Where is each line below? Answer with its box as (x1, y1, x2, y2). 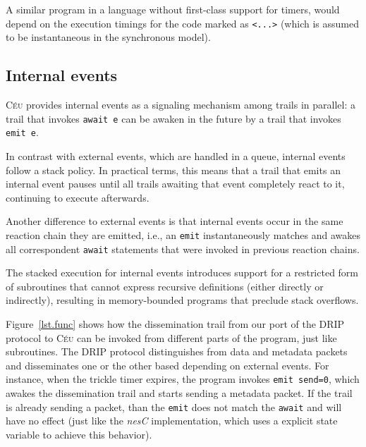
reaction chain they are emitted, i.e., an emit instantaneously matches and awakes (6, 227, 361, 242)
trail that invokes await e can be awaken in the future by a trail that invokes (6, 111, 341, 125)
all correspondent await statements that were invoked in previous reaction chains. (6, 241, 360, 256)
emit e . (6, 125, 39, 140)
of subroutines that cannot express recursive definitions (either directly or (6, 278, 324, 293)
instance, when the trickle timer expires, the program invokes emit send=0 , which (6, 372, 360, 386)
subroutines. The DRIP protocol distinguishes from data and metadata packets (6, 344, 348, 359)
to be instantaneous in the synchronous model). (6, 30, 211, 44)
